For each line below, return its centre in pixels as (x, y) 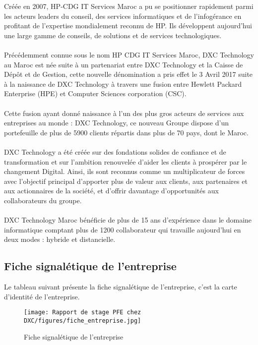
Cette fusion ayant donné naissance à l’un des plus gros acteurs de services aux (124, 113)
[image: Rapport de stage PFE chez (83, 313)
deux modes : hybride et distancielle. (60, 239)
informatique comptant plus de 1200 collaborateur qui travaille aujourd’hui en (123, 229)
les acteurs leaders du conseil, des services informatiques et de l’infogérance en (123, 16)
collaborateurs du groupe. (43, 200)
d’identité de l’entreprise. (42, 296)
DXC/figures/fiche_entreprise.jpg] (83, 320)
